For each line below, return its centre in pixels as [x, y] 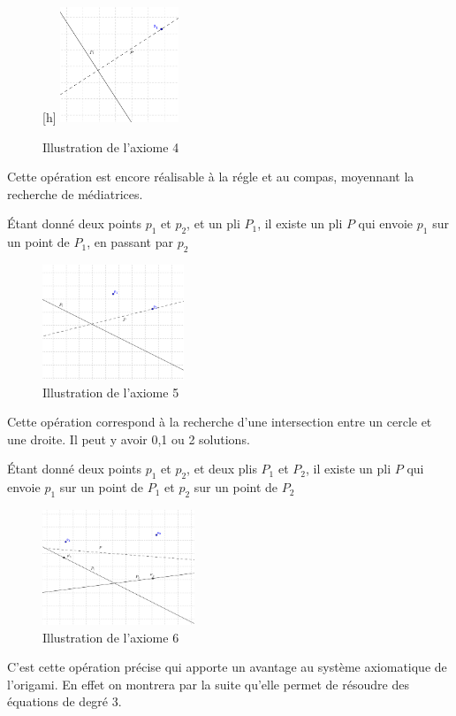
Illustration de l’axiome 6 [111, 637]
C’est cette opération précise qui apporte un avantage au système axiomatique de [227, 667]
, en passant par [130, 242]
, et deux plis [222, 469]
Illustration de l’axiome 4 [111, 146]
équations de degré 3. [65, 701]
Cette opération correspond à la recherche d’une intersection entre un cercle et [220, 422]
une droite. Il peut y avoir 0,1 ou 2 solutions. [129, 439]
